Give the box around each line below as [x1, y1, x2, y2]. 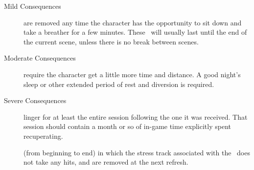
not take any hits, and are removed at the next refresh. [23, 157, 188, 167]
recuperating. [23, 130, 63, 141]
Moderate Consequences [4, 53, 76, 63]
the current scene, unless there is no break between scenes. [23, 36, 199, 46]
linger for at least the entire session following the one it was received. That [23, 111, 248, 122]
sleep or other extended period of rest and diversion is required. [23, 79, 214, 89]
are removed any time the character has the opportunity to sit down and [23, 17, 242, 27]
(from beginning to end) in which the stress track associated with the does [23, 147, 250, 157]
